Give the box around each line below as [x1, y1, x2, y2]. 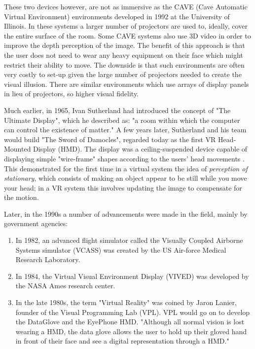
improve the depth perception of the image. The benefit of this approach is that [4, 40, 245, 50]
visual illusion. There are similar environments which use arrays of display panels [4, 78, 249, 89]
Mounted [4, 144, 31, 154]
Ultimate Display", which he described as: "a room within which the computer [4, 115, 240, 125]
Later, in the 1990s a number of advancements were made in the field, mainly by [4, 208, 248, 219]
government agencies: [4, 218, 68, 229]
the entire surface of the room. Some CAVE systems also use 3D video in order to [4, 30, 251, 40]
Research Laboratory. [15, 254, 80, 265]
